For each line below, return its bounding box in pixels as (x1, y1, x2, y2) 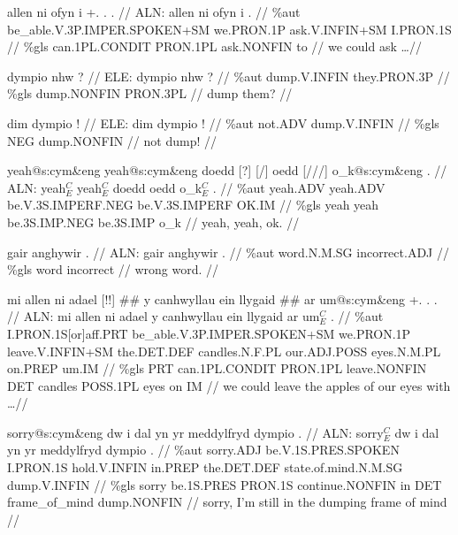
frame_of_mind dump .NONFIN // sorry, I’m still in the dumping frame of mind (7, 493, 447, 511)
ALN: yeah (7, 178, 66, 196)
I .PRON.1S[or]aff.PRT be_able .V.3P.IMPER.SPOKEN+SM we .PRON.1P (7, 324, 411, 342)
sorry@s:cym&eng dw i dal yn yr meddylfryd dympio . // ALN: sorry (7, 423, 384, 441)
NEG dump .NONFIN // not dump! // (7, 131, 217, 149)
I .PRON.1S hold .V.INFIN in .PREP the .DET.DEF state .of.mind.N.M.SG (7, 458, 403, 477)
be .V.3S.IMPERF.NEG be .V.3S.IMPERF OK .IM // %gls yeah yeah (7, 195, 379, 214)
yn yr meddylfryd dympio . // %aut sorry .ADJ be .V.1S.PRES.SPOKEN (7, 440, 400, 459)
